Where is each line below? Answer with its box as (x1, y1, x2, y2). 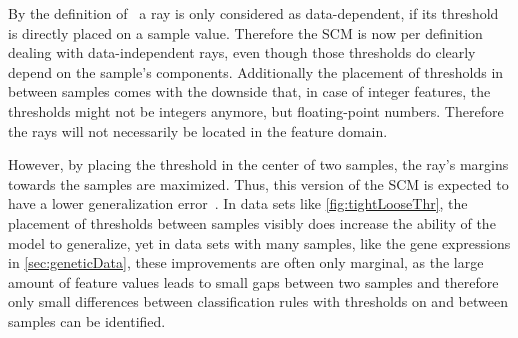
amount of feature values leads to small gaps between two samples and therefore (8, 271, 499, 292)
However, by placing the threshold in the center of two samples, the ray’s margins (8, 154, 509, 175)
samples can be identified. (8, 310, 166, 331)
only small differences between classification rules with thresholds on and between (8, 291, 508, 312)
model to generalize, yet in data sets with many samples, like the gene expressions (8, 232, 511, 253)
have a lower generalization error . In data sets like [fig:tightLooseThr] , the (8, 193, 468, 214)
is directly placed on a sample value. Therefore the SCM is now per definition (8, 22, 483, 43)
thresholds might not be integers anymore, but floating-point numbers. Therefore (8, 100, 504, 121)
